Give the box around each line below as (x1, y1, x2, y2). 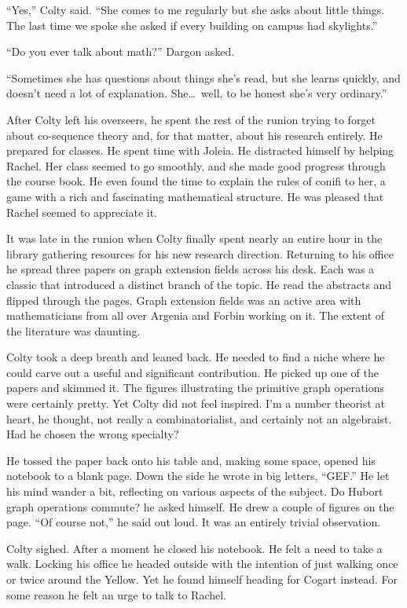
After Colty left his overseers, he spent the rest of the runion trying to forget (6, 111, 376, 127)
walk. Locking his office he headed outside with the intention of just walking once (6, 555, 398, 572)
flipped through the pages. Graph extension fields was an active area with (6, 291, 361, 308)
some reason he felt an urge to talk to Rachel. (6, 586, 226, 603)
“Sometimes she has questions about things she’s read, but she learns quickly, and (6, 69, 401, 86)
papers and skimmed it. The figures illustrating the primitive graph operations (6, 379, 384, 396)
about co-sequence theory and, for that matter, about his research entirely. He (6, 126, 383, 143)
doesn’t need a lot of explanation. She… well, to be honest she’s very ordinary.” (6, 85, 387, 101)
